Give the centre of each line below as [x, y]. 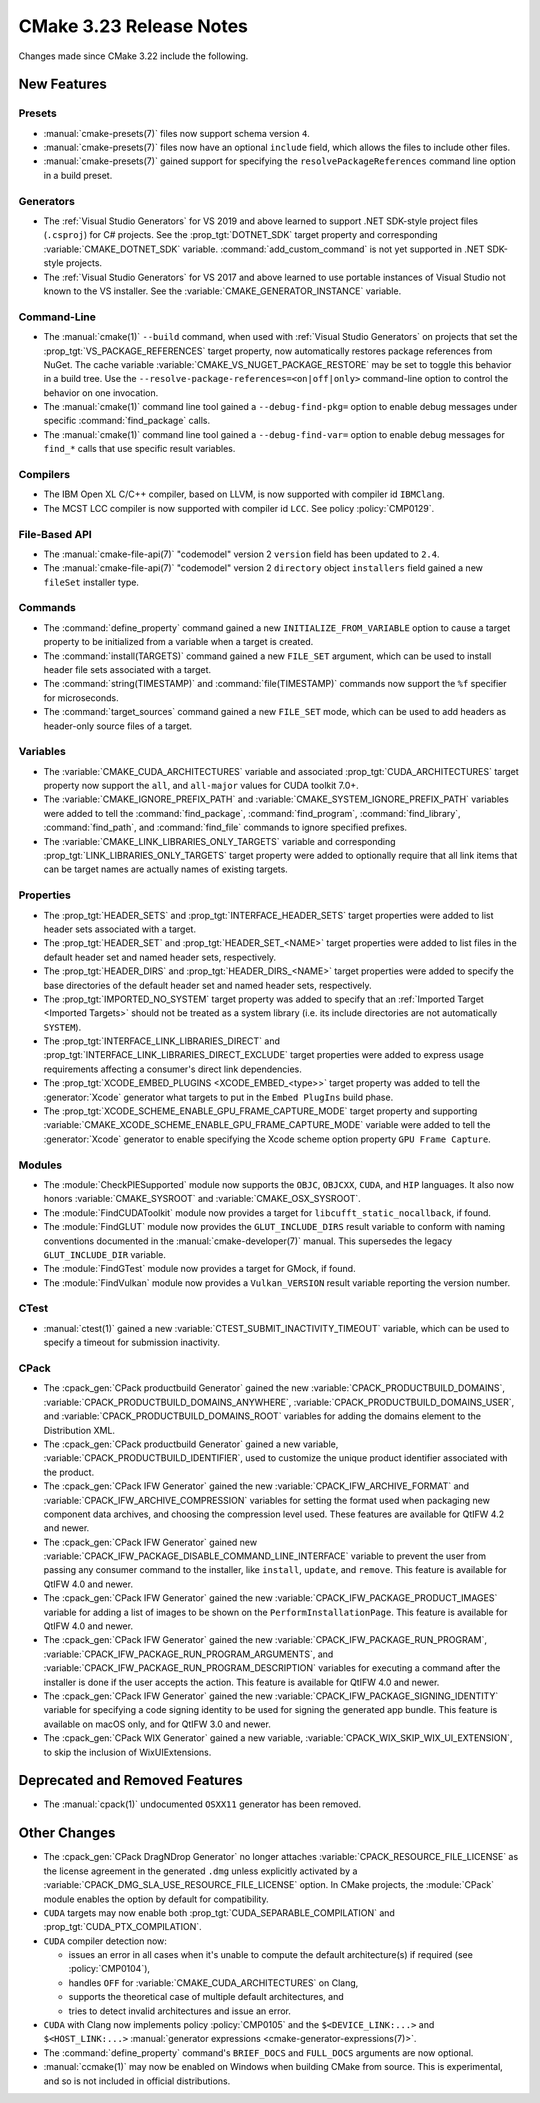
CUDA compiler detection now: [105, 1941]
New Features [62, 84]
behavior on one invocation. [101, 392]
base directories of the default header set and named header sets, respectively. [207, 985]
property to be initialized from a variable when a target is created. [178, 642]
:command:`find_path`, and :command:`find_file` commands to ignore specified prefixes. [225, 827]
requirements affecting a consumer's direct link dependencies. [172, 1069]
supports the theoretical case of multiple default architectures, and [206, 1997]
